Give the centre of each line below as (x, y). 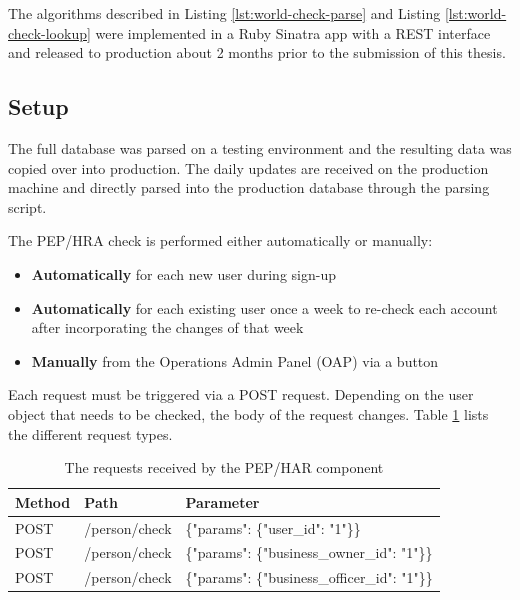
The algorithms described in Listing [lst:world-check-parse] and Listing (224, 13)
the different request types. (90, 433)
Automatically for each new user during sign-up (183, 273)
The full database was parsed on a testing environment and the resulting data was (260, 147)
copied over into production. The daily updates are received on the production (248, 167)
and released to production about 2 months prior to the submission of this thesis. (257, 52)
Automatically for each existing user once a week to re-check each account (264, 307)
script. (27, 206)
